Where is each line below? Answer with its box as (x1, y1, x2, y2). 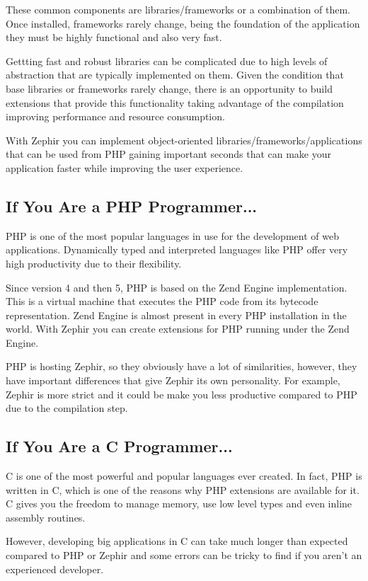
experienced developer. (6, 561, 104, 576)
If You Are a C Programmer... (6, 435, 233, 457)
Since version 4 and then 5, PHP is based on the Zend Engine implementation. (6, 280, 347, 294)
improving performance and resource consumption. (6, 109, 225, 124)
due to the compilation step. (6, 401, 128, 415)
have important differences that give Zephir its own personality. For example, (6, 373, 340, 388)
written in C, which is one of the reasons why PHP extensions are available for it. (6, 482, 360, 497)
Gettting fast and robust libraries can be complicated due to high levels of (6, 53, 328, 68)
